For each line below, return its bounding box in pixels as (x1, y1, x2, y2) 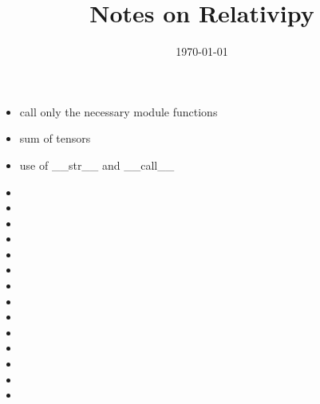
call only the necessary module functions (19, 103, 218, 120)
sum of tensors (19, 130, 91, 147)
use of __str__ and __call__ (19, 156, 175, 173)
